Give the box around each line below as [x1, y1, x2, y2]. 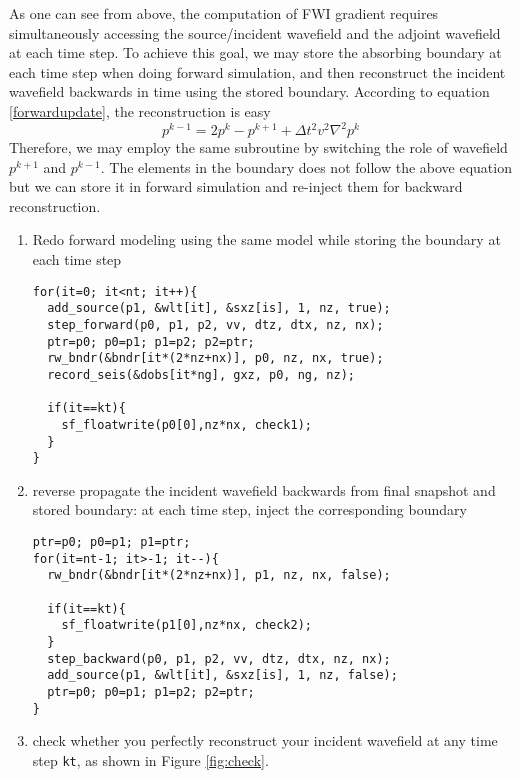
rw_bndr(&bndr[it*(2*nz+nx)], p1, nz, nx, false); [47, 568, 391, 583]
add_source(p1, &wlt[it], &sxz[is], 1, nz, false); [47, 668, 398, 683]
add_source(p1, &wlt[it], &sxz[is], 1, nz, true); [47, 301, 391, 316]
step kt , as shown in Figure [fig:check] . [32, 749, 269, 770]
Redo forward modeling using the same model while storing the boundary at [32, 229, 501, 250]
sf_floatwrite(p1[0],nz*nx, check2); [61, 618, 312, 633]
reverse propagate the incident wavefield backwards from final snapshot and [32, 479, 496, 500]
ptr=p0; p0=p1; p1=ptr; [32, 535, 191, 550]
